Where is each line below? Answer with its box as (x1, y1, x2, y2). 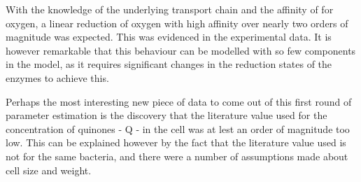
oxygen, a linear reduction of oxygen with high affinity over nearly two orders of (6, 15, 348, 30)
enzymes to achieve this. (6, 70, 109, 85)
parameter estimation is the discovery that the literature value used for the (6, 108, 327, 122)
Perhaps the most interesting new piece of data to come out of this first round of (6, 94, 352, 108)
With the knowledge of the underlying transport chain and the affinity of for (6, 2, 334, 16)
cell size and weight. (6, 162, 92, 177)
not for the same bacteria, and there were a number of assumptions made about (6, 148, 348, 163)
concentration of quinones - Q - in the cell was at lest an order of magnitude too (6, 121, 350, 136)
